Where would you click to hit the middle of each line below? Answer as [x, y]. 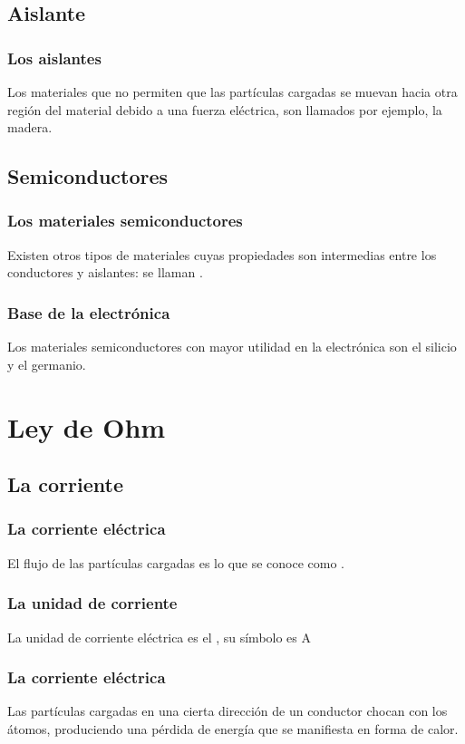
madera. [30, 127]
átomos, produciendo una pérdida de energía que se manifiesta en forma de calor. [233, 728]
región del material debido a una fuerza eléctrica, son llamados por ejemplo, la [225, 109]
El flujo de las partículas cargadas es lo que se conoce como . [176, 562]
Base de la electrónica [89, 312]
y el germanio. [47, 364]
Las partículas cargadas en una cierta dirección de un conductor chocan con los [228, 711]
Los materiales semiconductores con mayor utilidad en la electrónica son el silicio [232, 347]
